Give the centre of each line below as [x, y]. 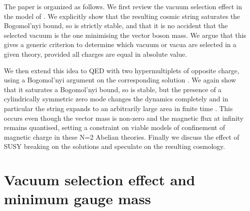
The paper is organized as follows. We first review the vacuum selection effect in [123, 6]
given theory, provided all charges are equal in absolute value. [96, 54]
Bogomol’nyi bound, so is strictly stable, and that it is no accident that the [116, 25]
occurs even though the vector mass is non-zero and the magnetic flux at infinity [124, 118]
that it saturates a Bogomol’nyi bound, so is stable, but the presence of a [113, 89]
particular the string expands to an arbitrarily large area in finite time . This [118, 108]
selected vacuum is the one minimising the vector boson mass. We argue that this [125, 35]
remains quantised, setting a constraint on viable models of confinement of [115, 127]
